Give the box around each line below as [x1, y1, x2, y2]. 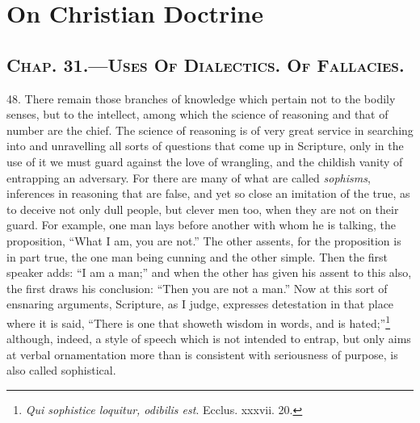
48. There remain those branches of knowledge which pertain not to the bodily [6, 90, 396, 107]
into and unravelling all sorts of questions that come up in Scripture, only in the [6, 137, 404, 154]
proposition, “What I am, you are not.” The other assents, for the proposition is [6, 232, 401, 249]
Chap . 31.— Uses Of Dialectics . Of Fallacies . [6, 52, 405, 77]
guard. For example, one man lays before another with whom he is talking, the [6, 216, 396, 233]
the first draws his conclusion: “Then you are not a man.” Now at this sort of [6, 279, 388, 296]
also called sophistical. [6, 362, 116, 379]
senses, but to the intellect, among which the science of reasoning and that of [6, 106, 388, 123]
